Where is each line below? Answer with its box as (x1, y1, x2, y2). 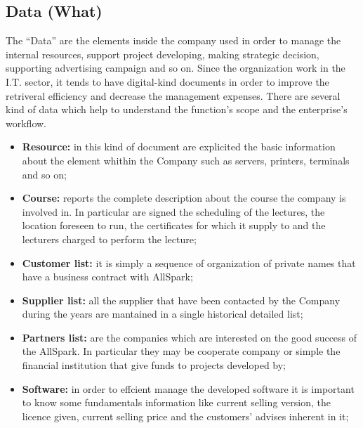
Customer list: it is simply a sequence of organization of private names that (22, 255, 356, 270)
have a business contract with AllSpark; (22, 269, 193, 284)
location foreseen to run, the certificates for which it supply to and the (22, 218, 326, 233)
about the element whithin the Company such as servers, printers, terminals (22, 153, 350, 167)
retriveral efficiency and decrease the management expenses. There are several (6, 88, 341, 103)
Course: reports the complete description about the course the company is (22, 190, 346, 205)
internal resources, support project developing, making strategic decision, (6, 46, 319, 61)
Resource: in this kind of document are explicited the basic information (22, 139, 336, 154)
